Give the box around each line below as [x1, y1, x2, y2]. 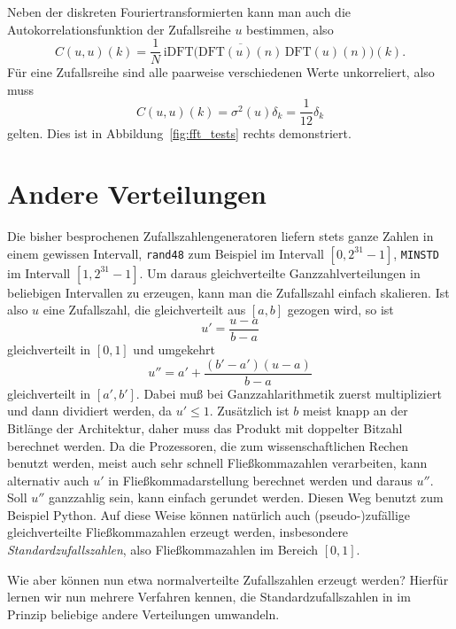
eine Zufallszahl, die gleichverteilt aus [43, 300, 246, 319]
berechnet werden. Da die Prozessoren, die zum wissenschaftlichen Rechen [7, 436, 408, 454]
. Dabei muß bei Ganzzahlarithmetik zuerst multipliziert [135, 384, 442, 402]
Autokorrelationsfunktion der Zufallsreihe [7, 19, 231, 38]
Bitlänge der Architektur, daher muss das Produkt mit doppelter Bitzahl [7, 418, 403, 437]
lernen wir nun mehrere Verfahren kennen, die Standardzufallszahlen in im [7, 587, 411, 606]
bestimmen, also [246, 19, 334, 38]
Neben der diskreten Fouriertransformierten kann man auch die [7, 3, 351, 20]
